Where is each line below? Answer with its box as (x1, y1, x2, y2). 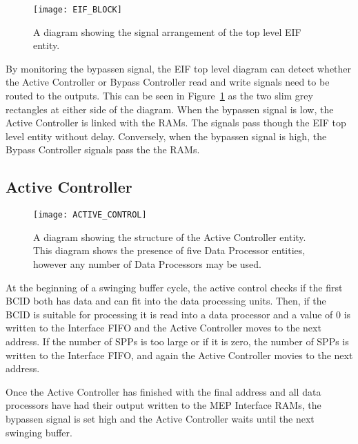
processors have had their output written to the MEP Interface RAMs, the (6, 398, 321, 412)
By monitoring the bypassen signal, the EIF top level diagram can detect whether (6, 61, 352, 75)
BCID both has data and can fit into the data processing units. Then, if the (6, 293, 326, 308)
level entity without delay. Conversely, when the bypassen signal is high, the (6, 128, 327, 143)
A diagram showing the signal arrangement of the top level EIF (33, 24, 301, 39)
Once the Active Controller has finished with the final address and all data (6, 384, 321, 398)
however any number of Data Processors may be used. (33, 257, 261, 271)
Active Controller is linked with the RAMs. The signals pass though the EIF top (6, 115, 346, 130)
